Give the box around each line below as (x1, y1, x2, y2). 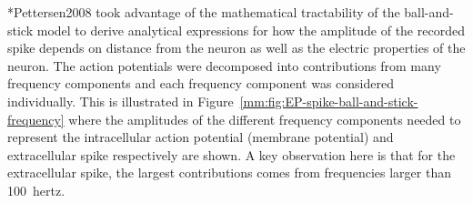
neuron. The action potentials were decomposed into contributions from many (7, 56, 441, 75)
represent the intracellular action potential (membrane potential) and (7, 127, 394, 147)
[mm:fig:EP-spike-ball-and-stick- (239, 91, 418, 110)
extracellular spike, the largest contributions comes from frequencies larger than (7, 163, 451, 182)
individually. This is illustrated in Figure (7, 91, 234, 110)
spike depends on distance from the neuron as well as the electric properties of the (7, 38, 466, 57)
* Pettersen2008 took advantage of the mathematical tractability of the (7, 3, 400, 21)
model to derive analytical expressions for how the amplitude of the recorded (36, 20, 465, 39)
